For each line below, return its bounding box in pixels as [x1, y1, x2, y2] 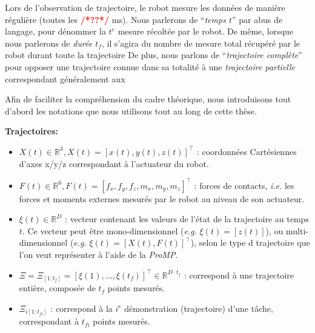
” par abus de [231, 13, 282, 25]
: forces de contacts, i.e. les [194, 179, 294, 191]
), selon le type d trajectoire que [190, 236, 310, 249]
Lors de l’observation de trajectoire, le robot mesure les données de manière [5, 1, 285, 13]
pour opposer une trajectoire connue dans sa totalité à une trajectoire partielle [5, 60, 296, 73]
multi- [286, 224, 308, 237]
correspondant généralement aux [5, 72, 125, 85]
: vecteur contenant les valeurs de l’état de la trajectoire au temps [65, 213, 309, 225]
